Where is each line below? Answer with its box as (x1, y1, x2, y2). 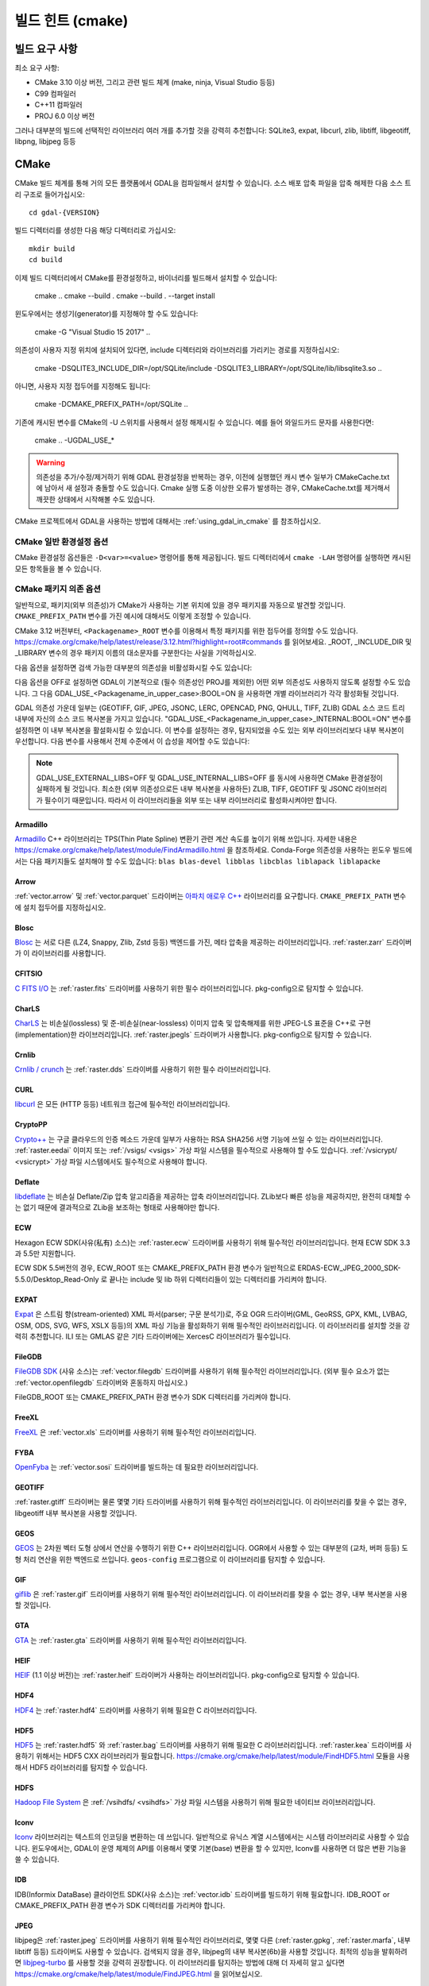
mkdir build (29, 244, 75, 253)
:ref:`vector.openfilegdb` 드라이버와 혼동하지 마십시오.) (14, 1377, 188, 1387)
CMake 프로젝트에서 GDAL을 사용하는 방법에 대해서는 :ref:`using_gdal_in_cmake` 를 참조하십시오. (14, 516, 322, 526)
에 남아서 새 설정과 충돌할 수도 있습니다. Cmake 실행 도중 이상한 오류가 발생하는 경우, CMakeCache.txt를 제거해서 (36, 483, 391, 493)
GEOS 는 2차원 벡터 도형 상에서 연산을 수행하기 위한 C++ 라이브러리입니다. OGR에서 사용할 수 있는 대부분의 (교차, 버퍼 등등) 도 (14, 1544, 408, 1553)
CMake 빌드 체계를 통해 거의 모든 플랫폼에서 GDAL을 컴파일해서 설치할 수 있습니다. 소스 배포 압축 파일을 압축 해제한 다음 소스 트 (14, 179, 412, 188)
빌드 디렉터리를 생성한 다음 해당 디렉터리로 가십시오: (14, 226, 176, 235)
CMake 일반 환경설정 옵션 (14, 536, 109, 547)
